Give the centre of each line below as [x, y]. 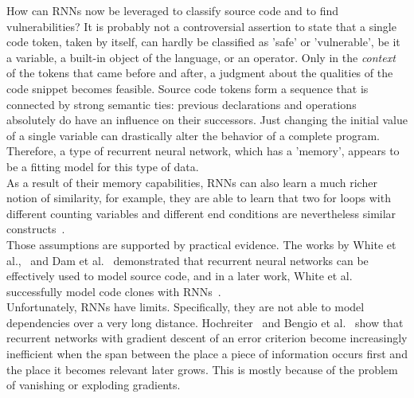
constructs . [36, 229]
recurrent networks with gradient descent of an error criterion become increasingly [207, 338]
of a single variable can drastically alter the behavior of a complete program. [193, 135]
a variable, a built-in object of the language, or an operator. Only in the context [201, 57]
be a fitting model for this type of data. [103, 166]
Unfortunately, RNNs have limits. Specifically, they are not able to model [186, 307]
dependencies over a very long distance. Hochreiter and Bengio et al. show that [205, 322]
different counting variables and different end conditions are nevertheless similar [201, 213]
